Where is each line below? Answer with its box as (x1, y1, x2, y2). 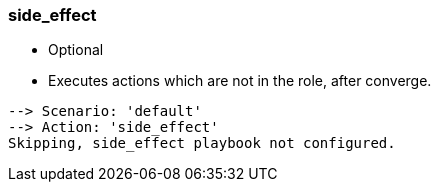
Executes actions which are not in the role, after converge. (48, 72, 432, 90)
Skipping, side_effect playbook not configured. (8, 135, 396, 152)
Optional (48, 41, 104, 59)
